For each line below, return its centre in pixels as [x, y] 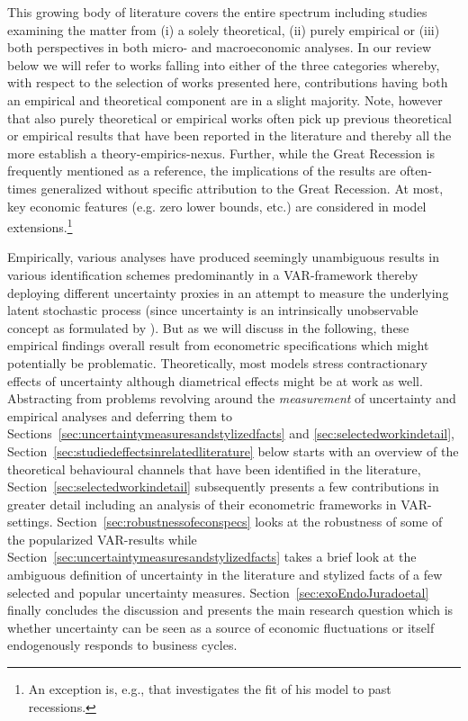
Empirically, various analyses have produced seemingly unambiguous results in [224, 257]
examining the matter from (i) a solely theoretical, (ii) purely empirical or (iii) [224, 29]
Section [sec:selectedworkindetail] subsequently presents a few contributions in [223, 487]
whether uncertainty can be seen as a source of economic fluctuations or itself [221, 627]
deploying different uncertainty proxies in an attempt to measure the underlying [228, 292]
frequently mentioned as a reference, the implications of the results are [202, 171]
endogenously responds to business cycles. [122, 645]
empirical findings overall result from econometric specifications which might [218, 345]
